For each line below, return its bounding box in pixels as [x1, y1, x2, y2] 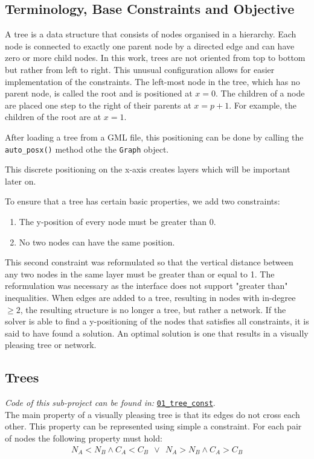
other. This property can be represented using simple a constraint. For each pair [5, 420, 302, 432]
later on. [5, 174, 36, 187]
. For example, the [229, 98, 297, 111]
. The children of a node [216, 87, 305, 100]
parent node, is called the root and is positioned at [5, 87, 193, 100]
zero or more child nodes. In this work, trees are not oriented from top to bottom [5, 51, 306, 64]
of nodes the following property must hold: [5, 431, 162, 444]
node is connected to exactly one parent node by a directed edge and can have [5, 39, 295, 52]
